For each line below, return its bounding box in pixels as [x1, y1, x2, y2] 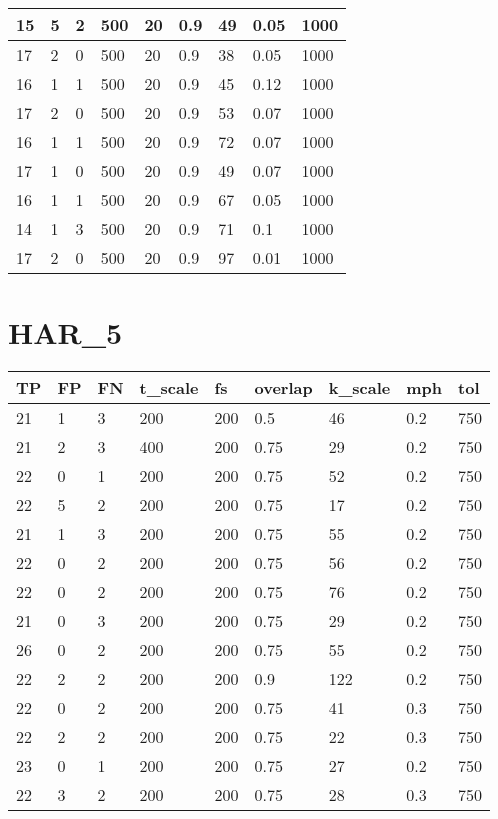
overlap [254, 376, 313, 400]
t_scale [139, 376, 199, 400]
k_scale [328, 376, 391, 400]
